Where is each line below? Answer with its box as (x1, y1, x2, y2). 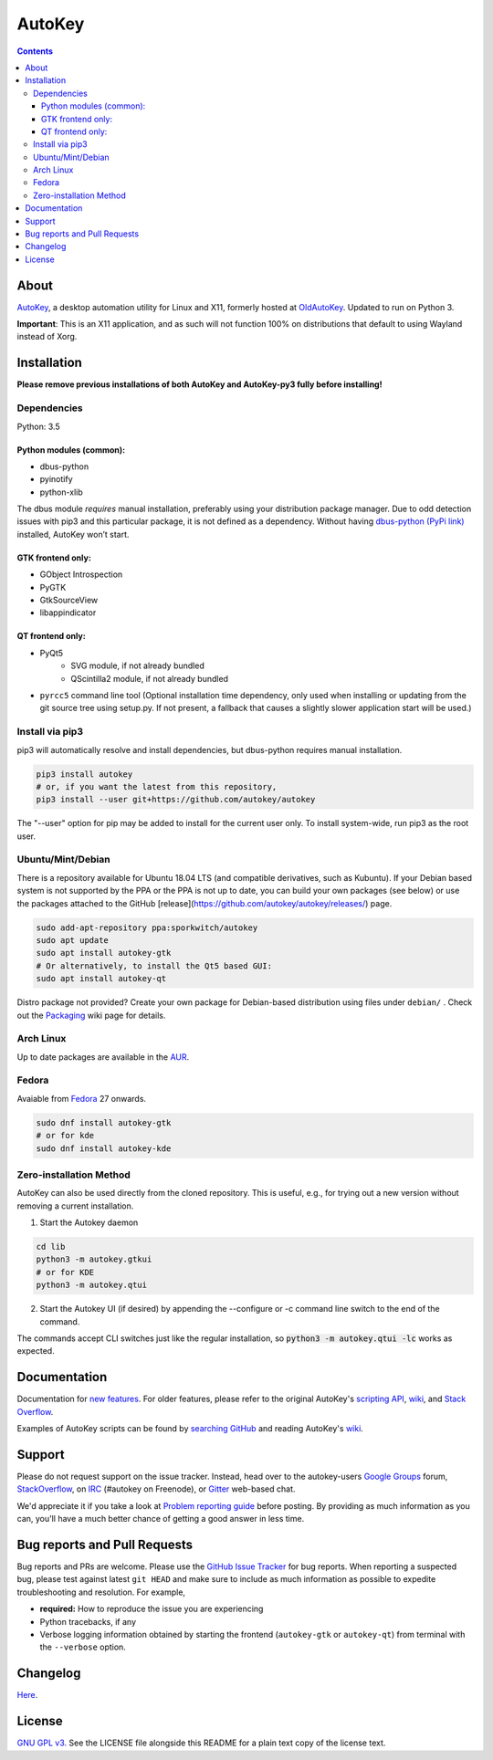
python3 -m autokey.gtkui (36, 1254, 152, 1264)
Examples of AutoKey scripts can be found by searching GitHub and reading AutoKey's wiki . (16, 1423, 364, 1434)
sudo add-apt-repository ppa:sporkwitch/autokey (36, 922, 258, 933)
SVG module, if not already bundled (70, 660, 205, 671)
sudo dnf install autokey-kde (36, 1143, 172, 1154)
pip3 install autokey (36, 769, 133, 780)
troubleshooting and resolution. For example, (16, 1587, 186, 1598)
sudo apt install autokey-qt (36, 973, 167, 984)
